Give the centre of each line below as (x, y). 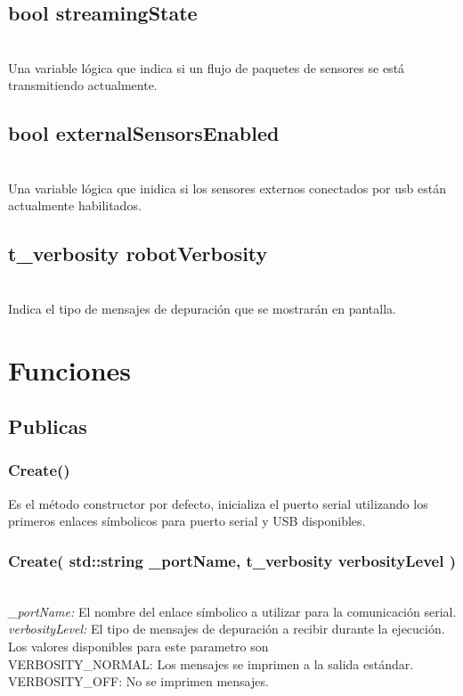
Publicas (48, 426)
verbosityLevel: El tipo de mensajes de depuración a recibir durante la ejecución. (227, 629)
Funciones (70, 369)
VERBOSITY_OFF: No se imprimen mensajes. (138, 681)
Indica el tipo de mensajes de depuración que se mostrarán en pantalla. (202, 308)
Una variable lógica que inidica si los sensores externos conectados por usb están (227, 188)
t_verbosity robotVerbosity (138, 254)
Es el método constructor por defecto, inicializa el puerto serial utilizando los (218, 503)
